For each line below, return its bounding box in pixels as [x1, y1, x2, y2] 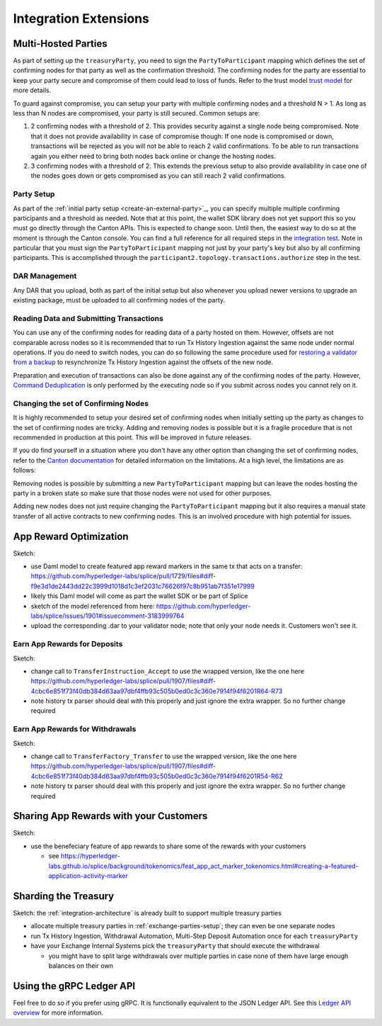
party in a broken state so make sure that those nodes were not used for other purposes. [13, 489, 272, 497]
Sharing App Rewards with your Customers [13, 810, 208, 822]
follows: [13, 466, 36, 475]
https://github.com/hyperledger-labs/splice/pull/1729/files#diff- [30, 572, 216, 580]
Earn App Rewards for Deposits [13, 639, 123, 649]
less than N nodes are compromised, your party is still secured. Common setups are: [13, 109, 260, 118]
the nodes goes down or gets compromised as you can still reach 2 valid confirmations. [30, 171, 286, 180]
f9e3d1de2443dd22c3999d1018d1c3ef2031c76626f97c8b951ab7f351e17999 [30, 582, 255, 590]
